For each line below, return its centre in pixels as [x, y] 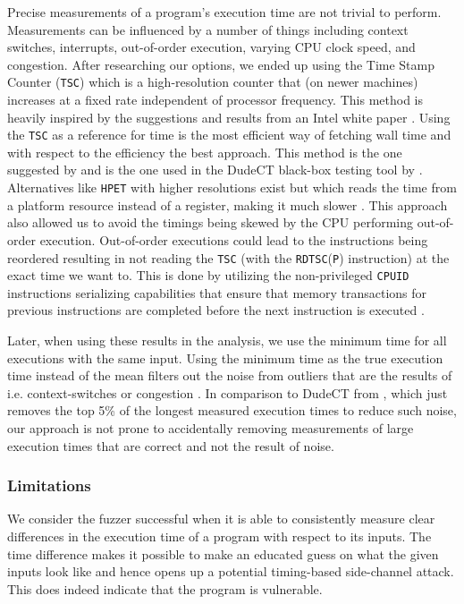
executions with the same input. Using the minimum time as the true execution [225, 357]
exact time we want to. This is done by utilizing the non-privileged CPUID [208, 275]
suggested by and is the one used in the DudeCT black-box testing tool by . [215, 170]
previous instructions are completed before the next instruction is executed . [216, 310]
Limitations [49, 485]
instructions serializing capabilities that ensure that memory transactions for [217, 292]
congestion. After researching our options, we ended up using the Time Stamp [221, 64]
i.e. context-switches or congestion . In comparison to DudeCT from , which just [228, 392]
